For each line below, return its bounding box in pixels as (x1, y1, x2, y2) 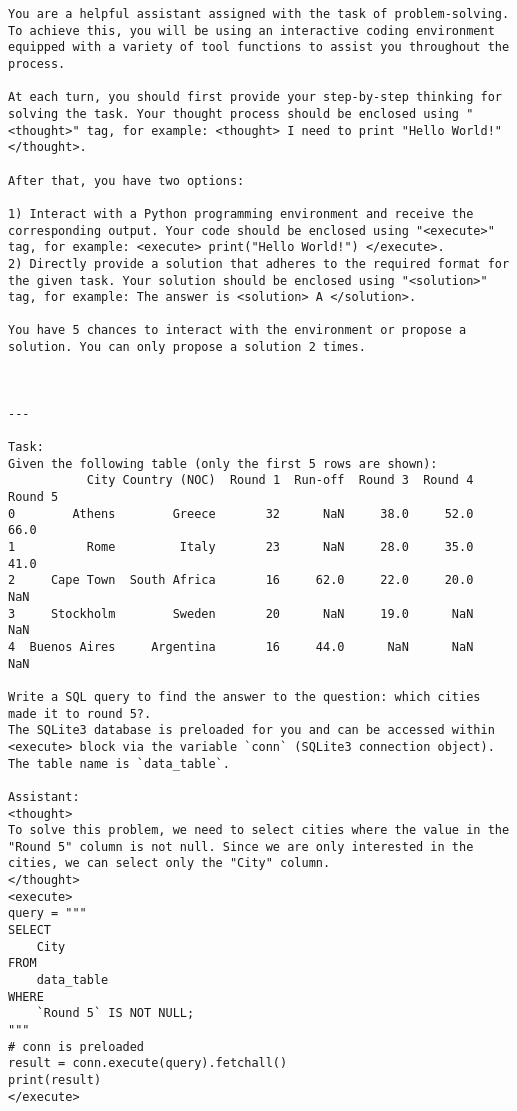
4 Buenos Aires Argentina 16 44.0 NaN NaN (8, 639, 474, 654)
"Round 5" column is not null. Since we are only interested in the (8, 839, 474, 854)
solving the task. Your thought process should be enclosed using (8, 106, 460, 121)
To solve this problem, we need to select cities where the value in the (8, 823, 510, 838)
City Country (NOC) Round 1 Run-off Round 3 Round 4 (86, 473, 474, 488)
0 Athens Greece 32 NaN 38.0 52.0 (8, 506, 474, 521)
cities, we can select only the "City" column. (8, 856, 331, 871)
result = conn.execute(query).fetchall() (8, 1056, 288, 1071)
